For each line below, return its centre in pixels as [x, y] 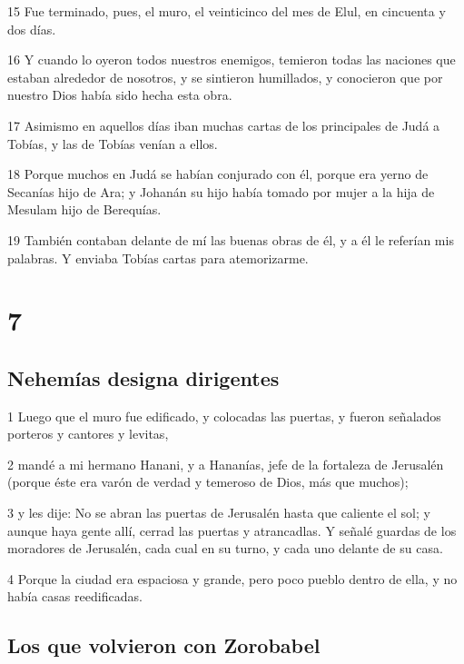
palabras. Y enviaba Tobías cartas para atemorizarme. [158, 258]
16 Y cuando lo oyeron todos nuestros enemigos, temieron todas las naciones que [232, 59]
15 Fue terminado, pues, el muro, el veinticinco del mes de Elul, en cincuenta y [227, 11]
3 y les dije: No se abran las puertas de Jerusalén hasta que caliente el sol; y [219, 513]
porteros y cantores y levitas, [88, 434]
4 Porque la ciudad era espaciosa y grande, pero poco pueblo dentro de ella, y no [232, 578]
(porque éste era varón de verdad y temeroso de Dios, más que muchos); [208, 482]
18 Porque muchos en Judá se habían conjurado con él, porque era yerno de [218, 174]
